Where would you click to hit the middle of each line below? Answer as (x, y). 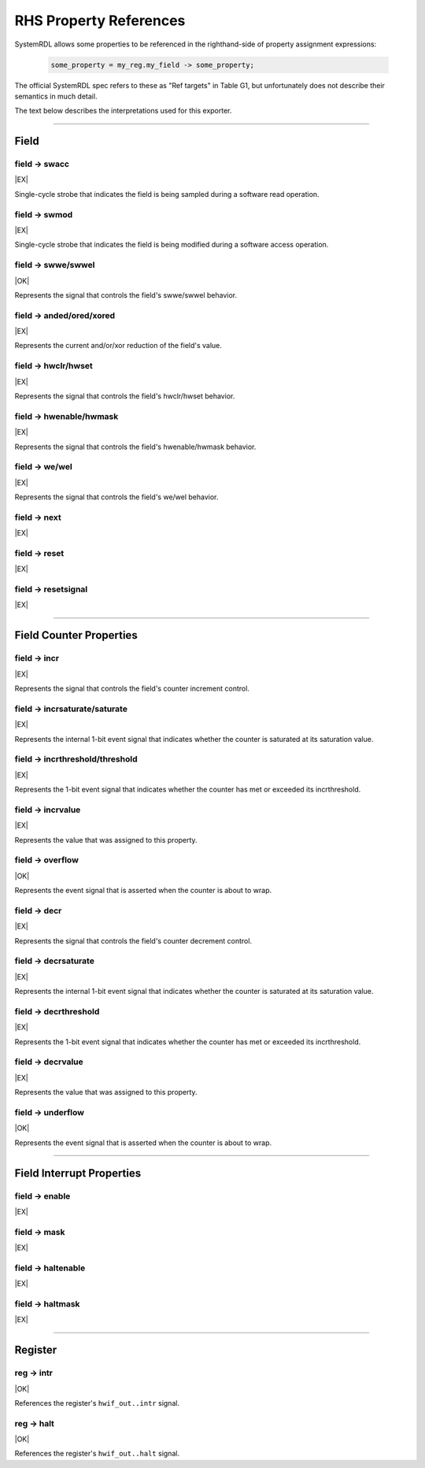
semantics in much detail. (56, 96)
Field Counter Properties (76, 635)
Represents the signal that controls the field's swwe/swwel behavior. (126, 295)
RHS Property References (100, 20)
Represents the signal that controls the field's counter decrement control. (133, 940)
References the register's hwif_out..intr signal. (97, 1403)
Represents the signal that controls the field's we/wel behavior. (116, 497)
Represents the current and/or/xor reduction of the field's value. (118, 346)
